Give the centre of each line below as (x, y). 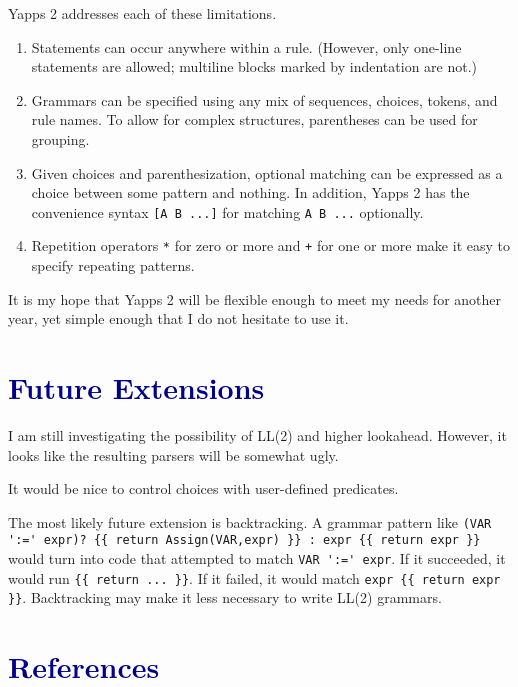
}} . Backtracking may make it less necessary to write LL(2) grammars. (225, 597)
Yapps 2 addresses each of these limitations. (142, 13)
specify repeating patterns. (113, 265)
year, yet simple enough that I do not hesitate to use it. (178, 318)
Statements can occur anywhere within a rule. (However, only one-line (246, 46)
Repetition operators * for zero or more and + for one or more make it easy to (270, 245)
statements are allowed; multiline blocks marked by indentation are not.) (254, 66)
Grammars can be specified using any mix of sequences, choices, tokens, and (264, 99)
